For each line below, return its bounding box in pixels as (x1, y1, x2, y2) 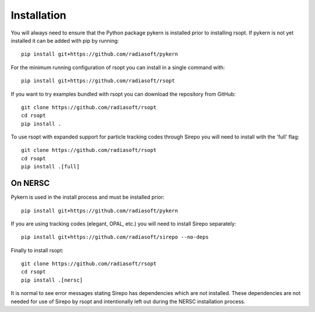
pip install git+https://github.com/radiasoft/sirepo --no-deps (21, 234, 209, 241)
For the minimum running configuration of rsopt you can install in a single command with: (10, 64, 225, 71)
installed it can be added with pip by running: (10, 37, 120, 44)
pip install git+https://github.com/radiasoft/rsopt (21, 78, 175, 84)
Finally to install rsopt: (10, 247, 64, 254)
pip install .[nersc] (21, 276, 83, 283)
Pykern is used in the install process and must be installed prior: (10, 193, 164, 201)
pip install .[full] (21, 164, 80, 170)
